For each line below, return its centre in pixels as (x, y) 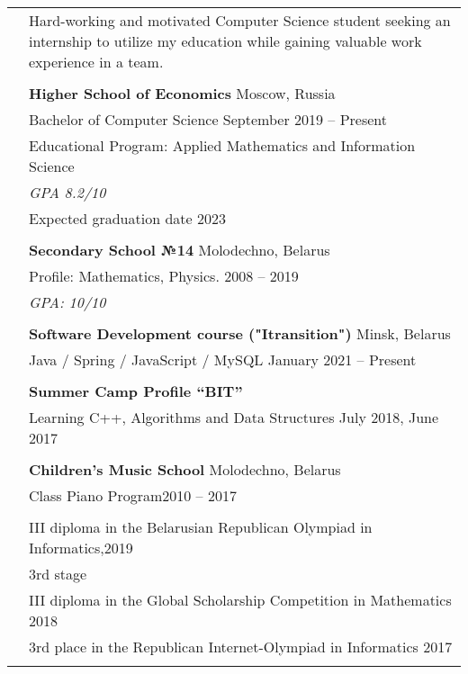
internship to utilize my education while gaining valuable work (225, 41)
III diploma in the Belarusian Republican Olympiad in (201, 527)
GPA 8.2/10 (67, 192)
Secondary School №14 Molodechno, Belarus (180, 250)
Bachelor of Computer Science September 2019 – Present (208, 119)
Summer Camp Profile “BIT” (136, 391)
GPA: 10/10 (67, 302)
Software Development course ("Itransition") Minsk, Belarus (240, 333)
